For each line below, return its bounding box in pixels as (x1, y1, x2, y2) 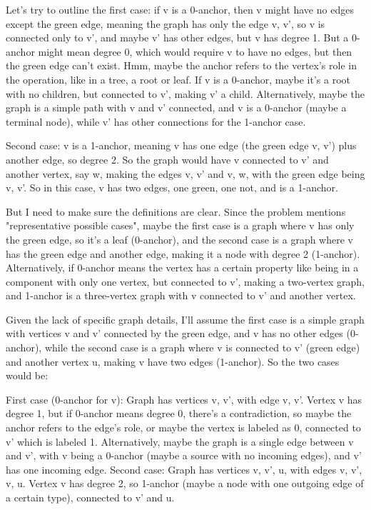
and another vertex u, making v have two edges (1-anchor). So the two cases (6, 354, 340, 369)
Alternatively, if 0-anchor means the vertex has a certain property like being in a (6, 260, 359, 275)
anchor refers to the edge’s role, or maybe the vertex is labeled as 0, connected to (6, 420, 361, 435)
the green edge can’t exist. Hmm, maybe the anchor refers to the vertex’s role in (6, 58, 357, 73)
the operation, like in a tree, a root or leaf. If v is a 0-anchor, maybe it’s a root (6, 71, 350, 86)
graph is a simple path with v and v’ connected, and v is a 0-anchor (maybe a (6, 100, 347, 115)
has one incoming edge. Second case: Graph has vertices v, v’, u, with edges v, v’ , (6, 461, 362, 476)
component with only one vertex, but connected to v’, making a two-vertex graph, (6, 274, 365, 289)
